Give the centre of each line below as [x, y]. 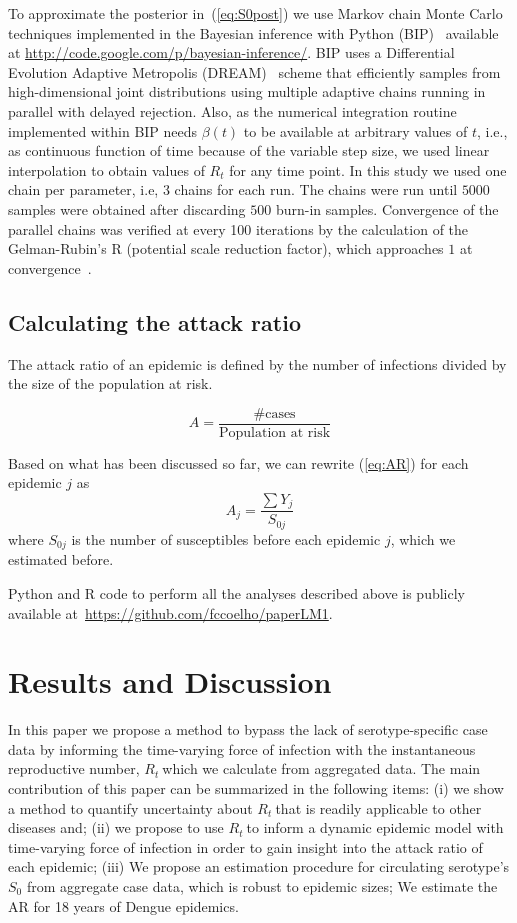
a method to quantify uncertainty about [130, 807]
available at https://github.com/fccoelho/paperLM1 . [170, 612]
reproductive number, [74, 768]
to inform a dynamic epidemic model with [375, 827]
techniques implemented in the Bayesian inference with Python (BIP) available [253, 32]
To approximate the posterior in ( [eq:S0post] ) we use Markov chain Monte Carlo [255, 13]
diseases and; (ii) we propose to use [116, 827]
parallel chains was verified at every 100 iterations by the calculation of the [238, 228]
